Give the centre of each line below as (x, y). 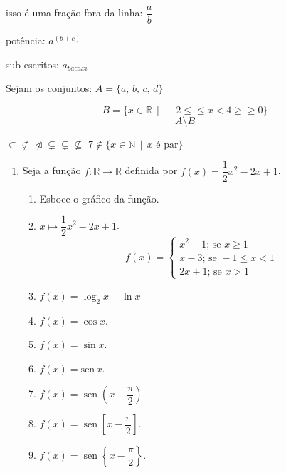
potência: (26, 40)
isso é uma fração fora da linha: (74, 12)
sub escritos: (32, 64)
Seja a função (52, 170)
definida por (151, 170)
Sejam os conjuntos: (49, 88)
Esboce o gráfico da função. (99, 198)
